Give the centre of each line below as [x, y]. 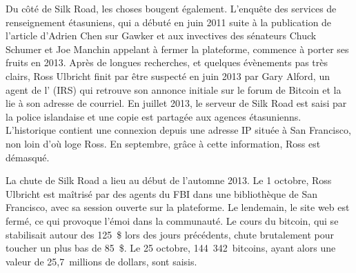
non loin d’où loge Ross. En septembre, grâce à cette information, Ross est [163, 143]
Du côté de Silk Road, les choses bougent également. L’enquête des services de [171, 8]
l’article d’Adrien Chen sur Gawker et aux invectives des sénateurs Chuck [161, 36]
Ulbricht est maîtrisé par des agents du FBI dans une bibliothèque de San [162, 193]
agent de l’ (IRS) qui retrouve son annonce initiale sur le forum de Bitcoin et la [174, 89]
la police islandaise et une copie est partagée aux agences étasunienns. [154, 116]
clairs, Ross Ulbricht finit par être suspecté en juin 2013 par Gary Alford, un [168, 75]
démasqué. [28, 157]
